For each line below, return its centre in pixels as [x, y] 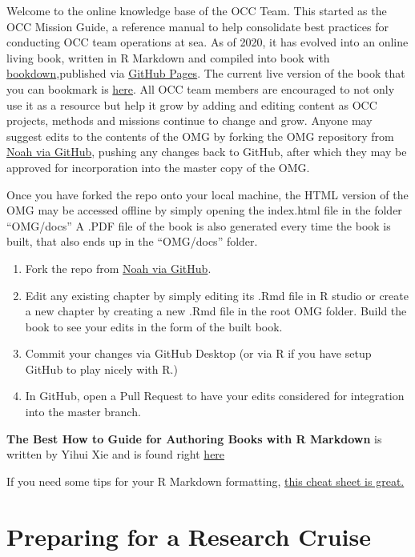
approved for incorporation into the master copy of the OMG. [158, 167]
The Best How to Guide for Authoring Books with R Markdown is [194, 438]
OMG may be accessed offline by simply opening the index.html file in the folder [204, 210]
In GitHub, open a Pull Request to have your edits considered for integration [215, 396]
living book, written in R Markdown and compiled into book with [168, 57]
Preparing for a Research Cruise [189, 536]
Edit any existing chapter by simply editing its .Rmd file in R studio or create [217, 295]
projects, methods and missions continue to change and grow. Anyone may [189, 120]
